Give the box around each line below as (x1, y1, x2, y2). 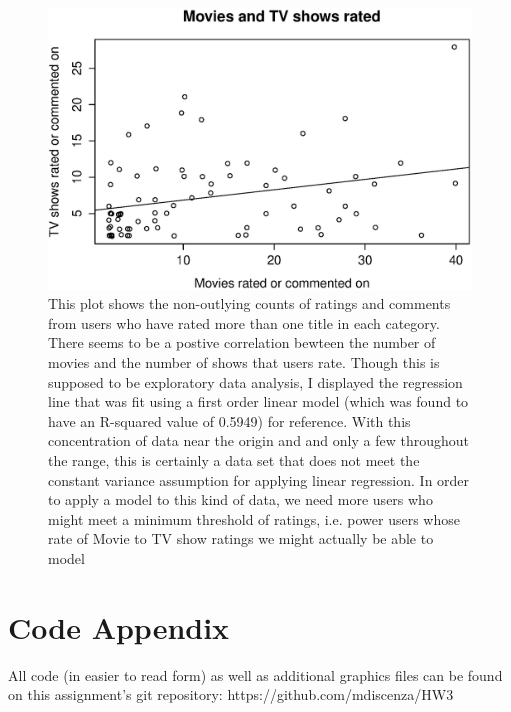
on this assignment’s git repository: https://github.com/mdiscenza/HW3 (8, 684, 454, 705)
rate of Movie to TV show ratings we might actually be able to (48, 528, 434, 549)
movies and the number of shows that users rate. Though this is (48, 351, 440, 372)
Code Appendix (8, 606, 230, 647)
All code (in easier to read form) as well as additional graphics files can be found (8, 664, 503, 685)
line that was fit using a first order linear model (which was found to (48, 391, 469, 412)
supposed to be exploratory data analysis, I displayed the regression (48, 371, 463, 392)
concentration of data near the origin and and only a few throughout (48, 430, 469, 451)
